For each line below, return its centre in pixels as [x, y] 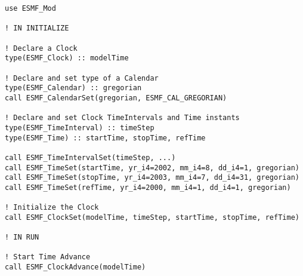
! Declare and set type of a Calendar [82, 78]
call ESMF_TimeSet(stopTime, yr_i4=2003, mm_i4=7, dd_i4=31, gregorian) [152, 178]
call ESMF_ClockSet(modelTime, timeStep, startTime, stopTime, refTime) [152, 217]
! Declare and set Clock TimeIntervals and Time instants [122, 118]
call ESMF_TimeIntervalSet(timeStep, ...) [90, 157]
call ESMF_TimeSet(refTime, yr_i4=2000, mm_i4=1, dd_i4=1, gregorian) [148, 187]
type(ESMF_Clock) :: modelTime [67, 58]
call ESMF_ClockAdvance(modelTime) [75, 267]
